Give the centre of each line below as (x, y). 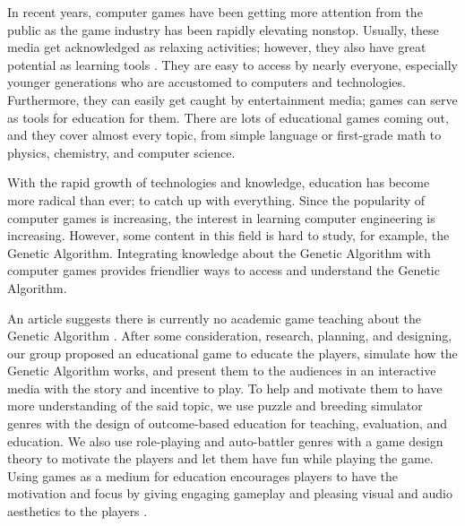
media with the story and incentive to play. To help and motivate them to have (225, 388)
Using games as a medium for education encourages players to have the (203, 475)
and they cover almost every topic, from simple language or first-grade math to (224, 135)
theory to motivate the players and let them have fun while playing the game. (220, 458)
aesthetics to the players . (77, 511)
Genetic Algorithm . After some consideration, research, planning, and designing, (230, 336)
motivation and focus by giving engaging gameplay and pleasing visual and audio (230, 493)
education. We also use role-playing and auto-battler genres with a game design (225, 440)
